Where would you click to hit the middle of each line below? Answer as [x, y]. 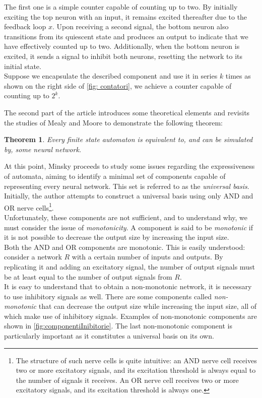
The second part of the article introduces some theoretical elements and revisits [127, 112]
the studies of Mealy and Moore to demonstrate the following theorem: [113, 122]
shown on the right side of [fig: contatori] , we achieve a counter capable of [118, 85]
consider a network [33, 257]
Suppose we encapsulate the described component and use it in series [111, 76]
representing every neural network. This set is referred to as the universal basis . [127, 186]
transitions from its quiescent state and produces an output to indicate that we [126, 36]
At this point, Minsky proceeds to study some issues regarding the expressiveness [129, 166]
